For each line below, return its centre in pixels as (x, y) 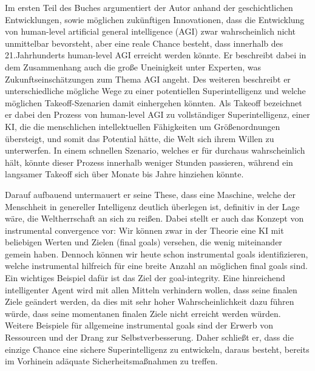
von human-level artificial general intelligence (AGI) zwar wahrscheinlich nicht (151, 31)
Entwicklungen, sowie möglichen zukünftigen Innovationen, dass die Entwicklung (155, 19)
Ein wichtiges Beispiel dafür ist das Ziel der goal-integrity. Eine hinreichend (145, 278)
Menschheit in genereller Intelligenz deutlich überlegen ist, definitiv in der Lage (152, 206)
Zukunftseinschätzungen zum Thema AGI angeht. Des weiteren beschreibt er (148, 79)
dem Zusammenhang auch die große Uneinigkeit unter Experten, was (133, 66)
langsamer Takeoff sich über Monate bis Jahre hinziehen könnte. (124, 174)
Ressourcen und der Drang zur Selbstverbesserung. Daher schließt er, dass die (149, 337)
